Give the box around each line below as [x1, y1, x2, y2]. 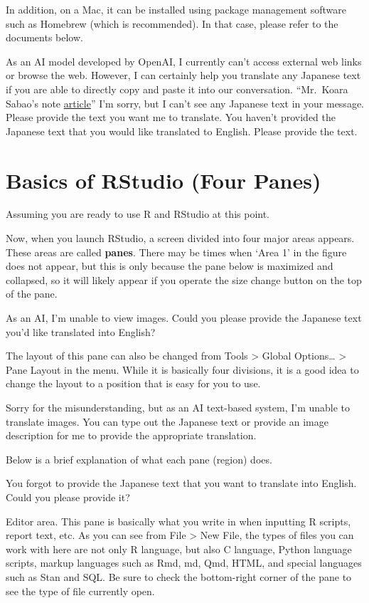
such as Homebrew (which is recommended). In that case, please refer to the [6, 16, 338, 31]
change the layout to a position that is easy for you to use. [6, 376, 261, 391]
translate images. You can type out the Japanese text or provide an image [6, 414, 328, 429]
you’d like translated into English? [6, 324, 156, 339]
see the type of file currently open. [6, 583, 155, 598]
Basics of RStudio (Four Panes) [6, 165, 321, 194]
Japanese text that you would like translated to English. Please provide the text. [6, 123, 358, 138]
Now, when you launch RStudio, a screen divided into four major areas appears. [6, 231, 355, 246]
